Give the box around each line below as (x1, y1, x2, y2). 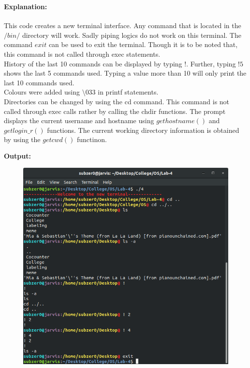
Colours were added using (4, 87, 80, 97)
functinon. (76, 134, 107, 144)
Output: (4, 150, 31, 160)
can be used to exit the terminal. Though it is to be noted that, (48, 39, 238, 49)
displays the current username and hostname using (4, 115, 154, 126)
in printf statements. (98, 87, 159, 97)
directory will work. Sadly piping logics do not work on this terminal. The (22, 30, 241, 40)
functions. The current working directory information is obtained (47, 125, 239, 135)
